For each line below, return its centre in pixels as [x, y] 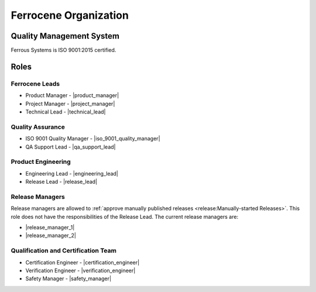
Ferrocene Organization [70, 15]
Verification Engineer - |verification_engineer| [80, 270]
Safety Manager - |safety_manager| [68, 279]
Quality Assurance [38, 127]
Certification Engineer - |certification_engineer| [83, 262]
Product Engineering [41, 162]
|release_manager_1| [50, 227]
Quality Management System [65, 36]
